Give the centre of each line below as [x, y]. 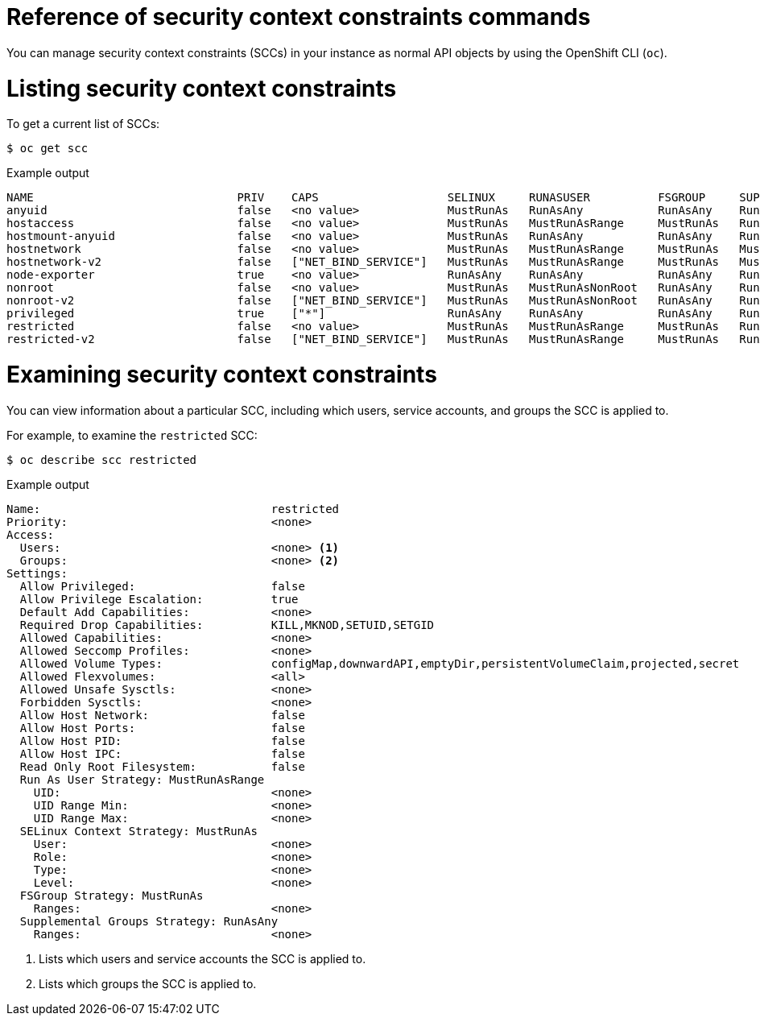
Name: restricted [173, 509]
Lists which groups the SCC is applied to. [148, 983]
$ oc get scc [47, 149]
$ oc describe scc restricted [102, 459]
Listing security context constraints [202, 88]
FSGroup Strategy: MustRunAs [112, 895]
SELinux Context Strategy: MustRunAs [138, 831]
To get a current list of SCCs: [83, 124]
